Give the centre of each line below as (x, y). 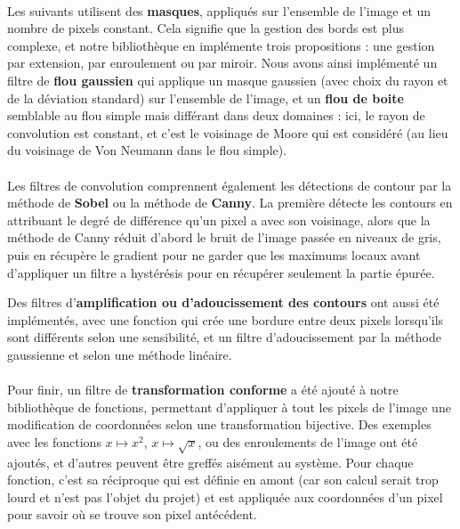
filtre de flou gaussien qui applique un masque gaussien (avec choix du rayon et (228, 80)
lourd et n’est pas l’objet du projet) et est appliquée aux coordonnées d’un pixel (225, 496)
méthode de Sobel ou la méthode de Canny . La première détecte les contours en (230, 203)
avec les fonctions (54, 441)
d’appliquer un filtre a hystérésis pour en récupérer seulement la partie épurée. (221, 272)
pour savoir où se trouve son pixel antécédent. (132, 514)
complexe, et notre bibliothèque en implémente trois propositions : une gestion (221, 45)
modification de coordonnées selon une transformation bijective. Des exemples (219, 424)
